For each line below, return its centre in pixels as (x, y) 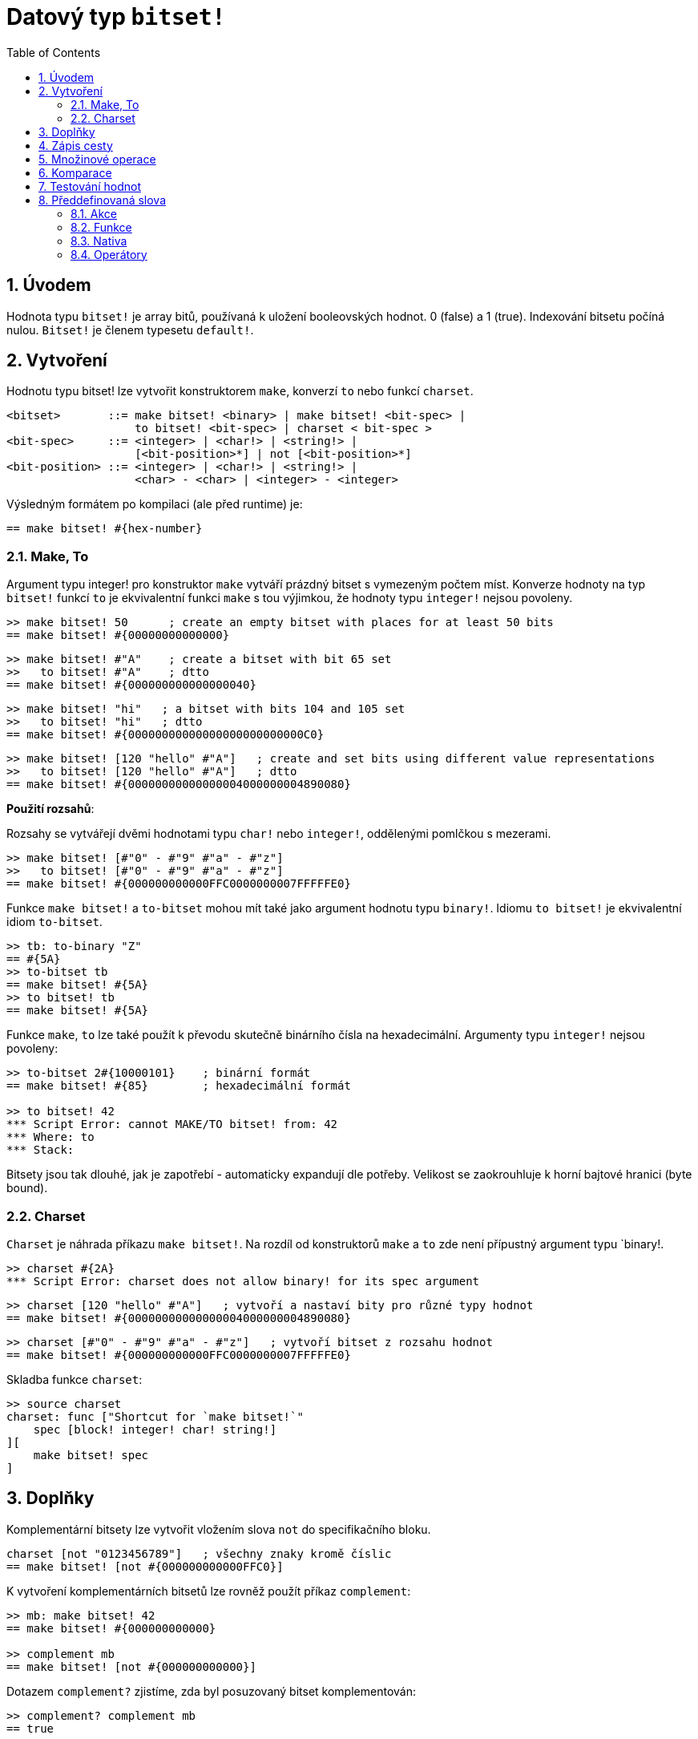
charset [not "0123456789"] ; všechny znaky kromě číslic (199, 1553)
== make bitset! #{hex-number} (105, 529)
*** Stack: (40, 1150)
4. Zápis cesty (76, 145)
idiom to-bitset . (54, 922)
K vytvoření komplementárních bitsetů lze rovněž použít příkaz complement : (209, 1591)
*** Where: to (50, 1137)
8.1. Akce (94, 213)
